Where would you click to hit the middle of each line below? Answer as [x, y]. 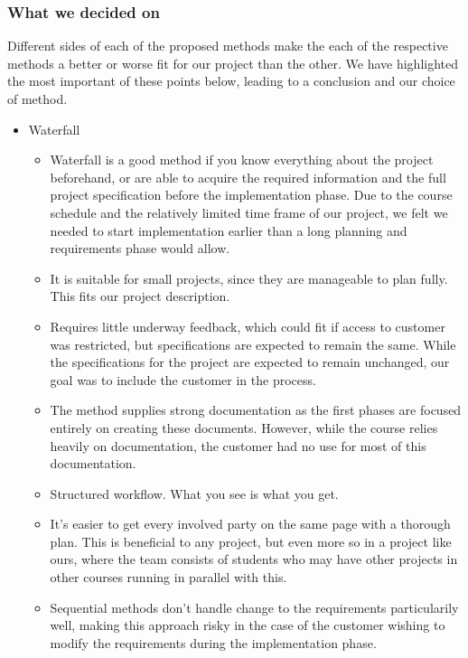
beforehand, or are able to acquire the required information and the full [248, 177]
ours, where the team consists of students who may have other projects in [254, 559]
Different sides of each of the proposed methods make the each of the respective [228, 46]
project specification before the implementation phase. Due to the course [251, 195]
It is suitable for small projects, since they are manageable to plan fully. [249, 278]
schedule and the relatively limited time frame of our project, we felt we [249, 212]
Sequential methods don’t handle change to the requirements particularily [254, 607]
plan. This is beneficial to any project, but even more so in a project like [251, 541]
